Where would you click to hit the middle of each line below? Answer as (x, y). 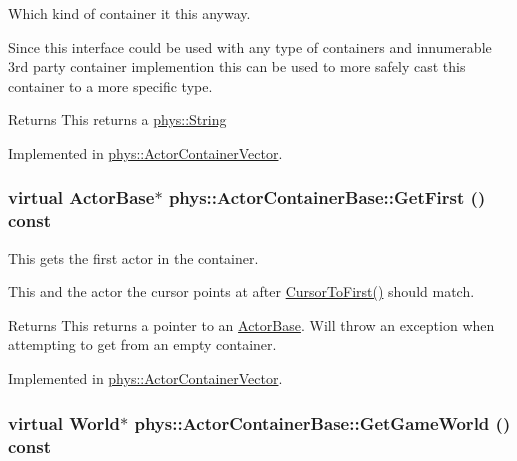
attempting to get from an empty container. (142, 344)
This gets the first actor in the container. (133, 257)
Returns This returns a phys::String (117, 119)
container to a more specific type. (110, 85)
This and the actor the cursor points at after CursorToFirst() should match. (241, 291)
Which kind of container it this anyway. (129, 13)
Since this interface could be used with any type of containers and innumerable (250, 46)
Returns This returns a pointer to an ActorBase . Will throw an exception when (251, 324)
